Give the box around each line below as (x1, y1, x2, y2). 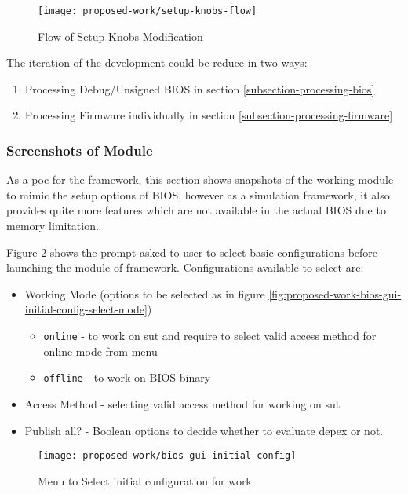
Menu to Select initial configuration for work (38, 472, 252, 489)
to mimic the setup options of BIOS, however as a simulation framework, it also (6, 186, 390, 203)
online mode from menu (43, 342, 158, 359)
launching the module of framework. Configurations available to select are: (6, 259, 364, 276)
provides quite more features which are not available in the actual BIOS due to (6, 202, 386, 218)
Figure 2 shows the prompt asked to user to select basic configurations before (6, 243, 378, 260)
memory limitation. (6, 218, 99, 234)
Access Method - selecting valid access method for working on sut (24, 395, 341, 412)
